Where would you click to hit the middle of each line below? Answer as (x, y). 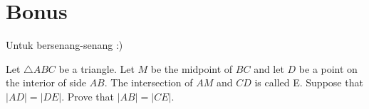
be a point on (328, 68)
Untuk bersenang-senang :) (64, 45)
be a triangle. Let (97, 68)
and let (269, 68)
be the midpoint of (192, 68)
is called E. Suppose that (309, 82)
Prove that (91, 96)
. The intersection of (149, 82)
